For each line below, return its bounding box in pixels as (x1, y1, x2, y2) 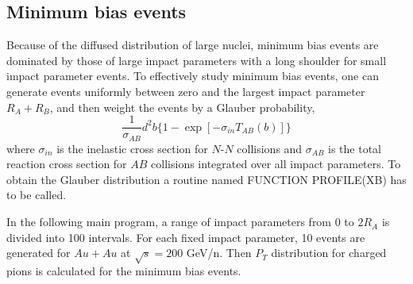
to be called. (6, 186, 67, 203)
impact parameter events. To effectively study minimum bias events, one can (6, 67, 379, 84)
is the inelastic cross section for (56, 140, 208, 156)
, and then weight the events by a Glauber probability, (49, 98, 315, 115)
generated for (6, 244, 71, 261)
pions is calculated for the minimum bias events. (6, 263, 241, 279)
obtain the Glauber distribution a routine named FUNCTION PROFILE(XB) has (6, 171, 407, 187)
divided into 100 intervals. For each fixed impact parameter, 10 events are (6, 228, 365, 245)
